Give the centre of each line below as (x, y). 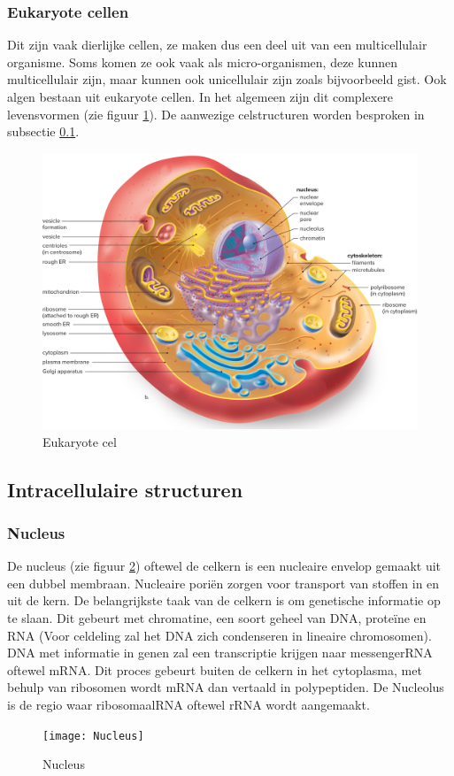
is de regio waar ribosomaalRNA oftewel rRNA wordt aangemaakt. (189, 704)
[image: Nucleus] (93, 736)
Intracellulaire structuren (125, 489)
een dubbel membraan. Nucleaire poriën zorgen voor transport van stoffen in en (223, 583)
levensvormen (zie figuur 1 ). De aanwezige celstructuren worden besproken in (216, 114)
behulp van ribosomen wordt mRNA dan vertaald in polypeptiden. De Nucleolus (226, 687)
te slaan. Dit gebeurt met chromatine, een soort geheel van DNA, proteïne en (217, 617)
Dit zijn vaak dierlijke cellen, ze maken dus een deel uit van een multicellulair (217, 45)
